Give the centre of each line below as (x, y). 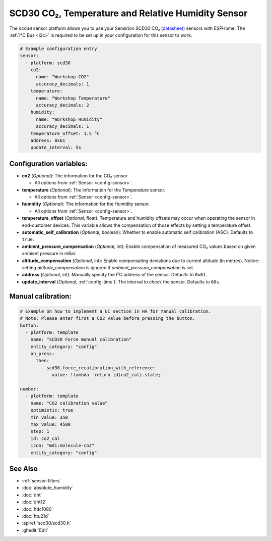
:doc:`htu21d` (36, 516)
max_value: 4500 (50, 424)
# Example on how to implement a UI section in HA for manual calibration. (116, 311)
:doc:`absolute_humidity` (48, 488)
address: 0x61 (48, 141)
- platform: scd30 (48, 63)
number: (29, 389)
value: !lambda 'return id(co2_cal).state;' (108, 375)
